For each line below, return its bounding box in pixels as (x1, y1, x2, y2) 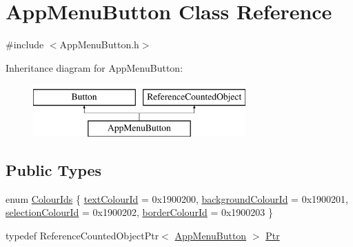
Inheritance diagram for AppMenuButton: (6, 60, 183, 75)
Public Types (6, 159, 102, 180)
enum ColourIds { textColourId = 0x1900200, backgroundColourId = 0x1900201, (6, 191, 348, 206)
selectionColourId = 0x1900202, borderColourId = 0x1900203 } (6, 205, 274, 219)
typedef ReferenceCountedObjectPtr (6, 228, 159, 242)
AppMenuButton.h (59, 37, 139, 52)
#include (6, 37, 44, 52)
